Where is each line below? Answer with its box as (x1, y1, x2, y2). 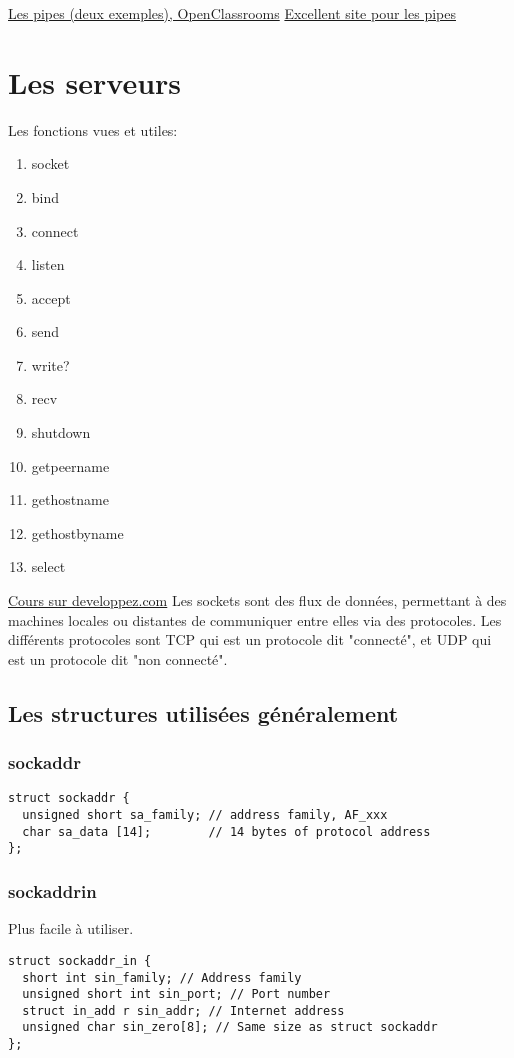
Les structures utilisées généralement (8, 697, 399, 728)
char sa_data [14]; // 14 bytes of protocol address (22, 824, 431, 839)
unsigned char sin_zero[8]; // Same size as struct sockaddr (22, 1020, 438, 1035)
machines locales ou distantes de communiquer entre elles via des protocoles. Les (8, 609, 502, 630)
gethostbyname (31, 522, 124, 543)
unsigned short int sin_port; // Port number (22, 987, 331, 1002)
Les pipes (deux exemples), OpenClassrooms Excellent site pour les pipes (8, 3, 456, 23)
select (31, 556, 66, 577)
